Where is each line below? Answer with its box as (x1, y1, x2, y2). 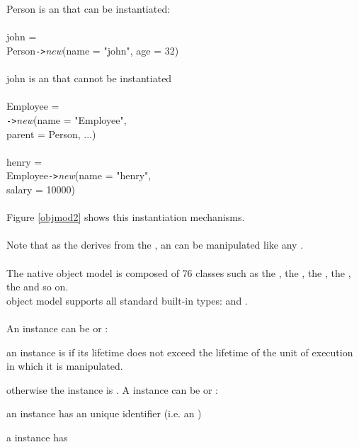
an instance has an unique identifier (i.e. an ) (6, 406, 202, 421)
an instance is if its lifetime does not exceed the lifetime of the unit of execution (6, 344, 353, 359)
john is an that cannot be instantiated (6, 71, 172, 86)
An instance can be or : (6, 321, 108, 336)
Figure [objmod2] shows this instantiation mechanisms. (6, 210, 245, 225)
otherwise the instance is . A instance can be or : (6, 382, 219, 397)
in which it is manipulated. (6, 358, 123, 373)
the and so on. (6, 279, 69, 294)
